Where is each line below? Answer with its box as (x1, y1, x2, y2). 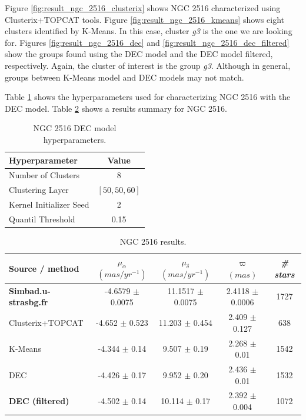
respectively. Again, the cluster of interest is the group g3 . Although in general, (5, 59, 291, 71)
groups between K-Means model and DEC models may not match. (5, 71, 244, 83)
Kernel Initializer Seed (9, 198, 89, 211)
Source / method (9, 262, 79, 275)
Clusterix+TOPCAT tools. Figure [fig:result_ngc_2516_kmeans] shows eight (5, 13, 285, 25)
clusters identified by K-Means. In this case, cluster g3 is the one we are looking (5, 25, 292, 37)
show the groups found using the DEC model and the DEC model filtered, (5, 48, 273, 60)
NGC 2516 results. (119, 235, 187, 247)
